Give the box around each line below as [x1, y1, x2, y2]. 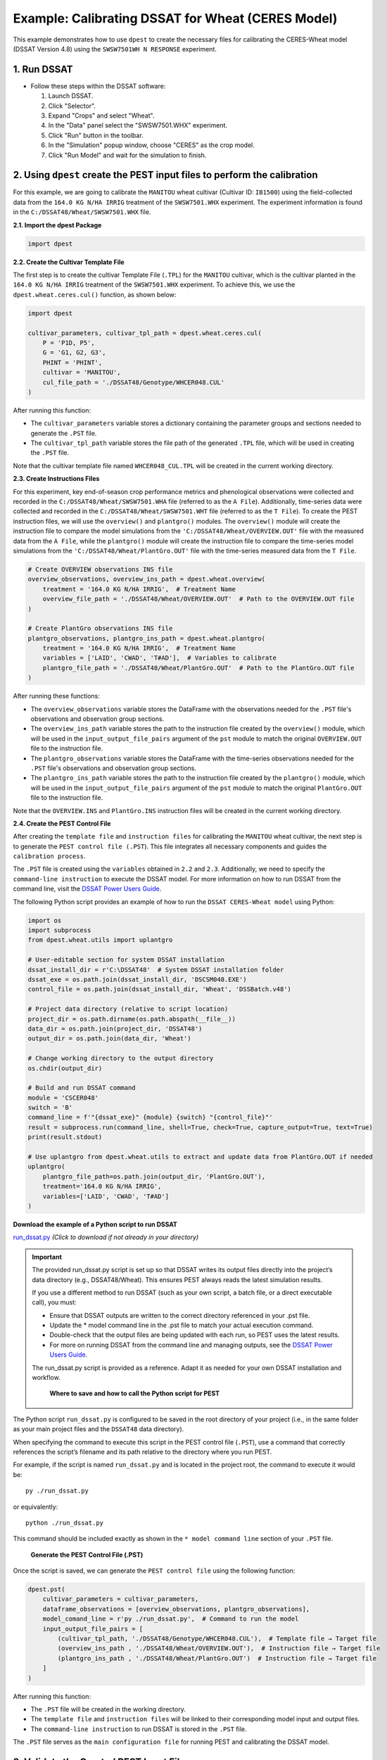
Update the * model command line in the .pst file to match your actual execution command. [49, 1321, 314, 1330]
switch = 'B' [27, 1104, 73, 1112]
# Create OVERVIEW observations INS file [27, 565, 173, 573]
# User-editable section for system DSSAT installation [27, 956, 225, 964]
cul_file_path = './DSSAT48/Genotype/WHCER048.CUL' [42, 378, 225, 386]
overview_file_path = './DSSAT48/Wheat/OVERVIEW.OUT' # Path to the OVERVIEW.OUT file [42, 595, 355, 603]
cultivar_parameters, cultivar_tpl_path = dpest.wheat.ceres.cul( [27, 329, 262, 337]
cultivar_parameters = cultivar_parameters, [42, 1595, 199, 1603]
